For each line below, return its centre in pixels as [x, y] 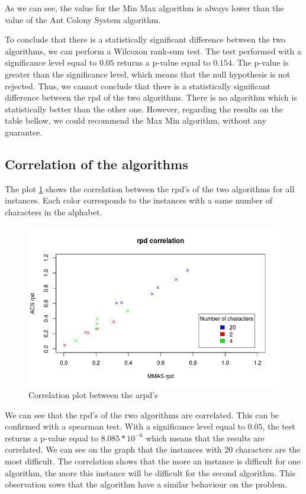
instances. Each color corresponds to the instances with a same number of [138, 200]
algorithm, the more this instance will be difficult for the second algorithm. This [150, 472]
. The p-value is [260, 62]
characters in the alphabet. [54, 212]
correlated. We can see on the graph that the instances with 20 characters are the [153, 449]
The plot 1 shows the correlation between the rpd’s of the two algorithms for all [150, 188]
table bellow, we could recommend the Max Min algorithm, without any [136, 120]
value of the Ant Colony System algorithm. [83, 19]
